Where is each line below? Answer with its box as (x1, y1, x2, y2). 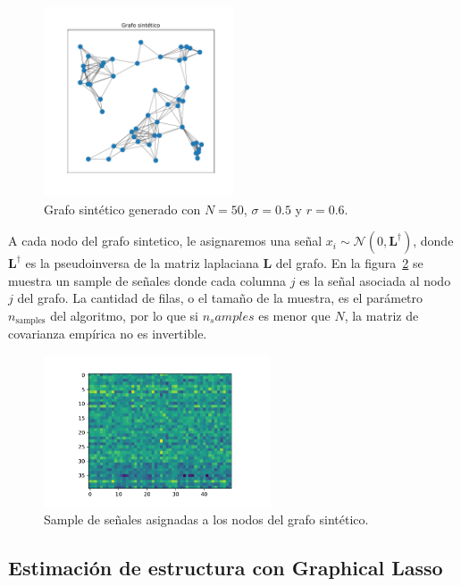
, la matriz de (344, 306, 419, 324)
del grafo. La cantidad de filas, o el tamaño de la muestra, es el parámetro (17, 289, 423, 307)
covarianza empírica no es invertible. (8, 324, 207, 343)
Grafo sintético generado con (44, 199, 201, 218)
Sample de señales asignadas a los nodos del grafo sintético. (44, 510, 369, 529)
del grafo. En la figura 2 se (275, 254, 423, 272)
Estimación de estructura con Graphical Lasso (8, 554, 443, 582)
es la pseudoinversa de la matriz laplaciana (25, 254, 259, 272)
